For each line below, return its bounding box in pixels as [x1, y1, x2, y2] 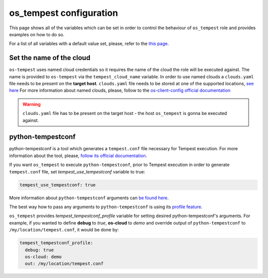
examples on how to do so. [9, 31, 65, 37]
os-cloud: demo [25, 254, 62, 260]
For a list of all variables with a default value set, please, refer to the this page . [9, 41, 169, 47]
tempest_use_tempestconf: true [19, 182, 96, 188]
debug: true [25, 247, 54, 253]
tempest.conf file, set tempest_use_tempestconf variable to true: [9, 168, 145, 174]
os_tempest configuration [9, 7, 119, 18]
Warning [22, 101, 41, 107]
